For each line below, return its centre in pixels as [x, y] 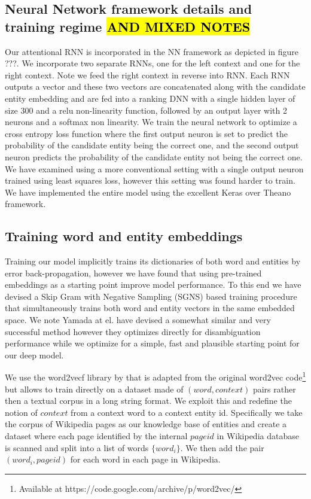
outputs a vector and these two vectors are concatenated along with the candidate [155, 86]
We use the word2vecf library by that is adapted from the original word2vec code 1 [155, 376]
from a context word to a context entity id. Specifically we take [187, 412]
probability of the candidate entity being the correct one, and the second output [152, 145]
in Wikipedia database [258, 436]
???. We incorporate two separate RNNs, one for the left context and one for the [153, 63]
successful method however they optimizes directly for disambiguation [133, 331]
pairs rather [274, 389]
